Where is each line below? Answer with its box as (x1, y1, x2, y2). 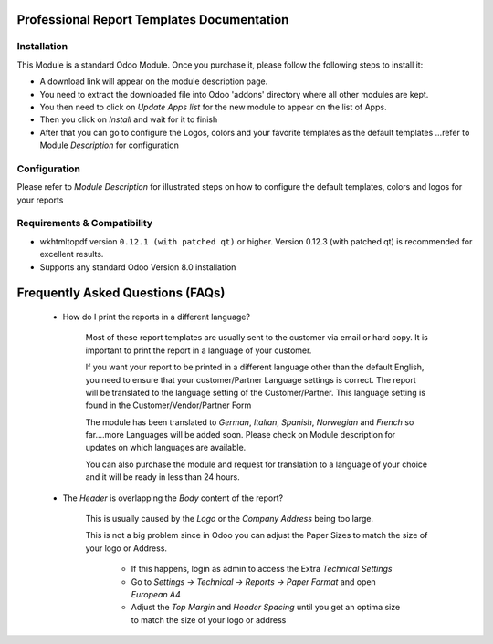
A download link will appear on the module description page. (39, 76, 268, 87)
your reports (16, 194, 64, 205)
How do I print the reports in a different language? (62, 311, 251, 322)
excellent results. (39, 249, 104, 260)
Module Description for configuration (39, 140, 180, 151)
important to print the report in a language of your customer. (85, 345, 312, 356)
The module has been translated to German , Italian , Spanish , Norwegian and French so (85, 416, 414, 428)
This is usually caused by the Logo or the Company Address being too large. (85, 514, 374, 525)
